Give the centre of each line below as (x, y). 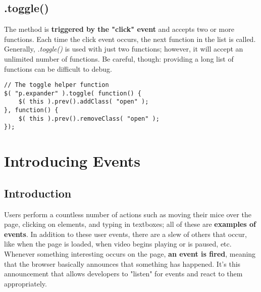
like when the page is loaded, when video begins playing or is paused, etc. (118, 244)
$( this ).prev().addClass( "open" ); (84, 102)
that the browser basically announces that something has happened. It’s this (122, 263)
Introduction (38, 193)
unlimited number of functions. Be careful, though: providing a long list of (119, 58)
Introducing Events (72, 161)
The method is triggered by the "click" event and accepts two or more (119, 29)
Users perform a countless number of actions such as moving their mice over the (128, 214)
